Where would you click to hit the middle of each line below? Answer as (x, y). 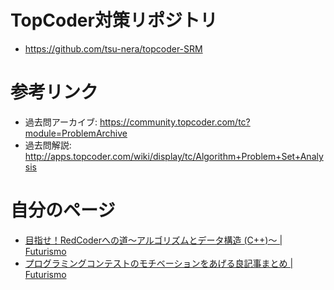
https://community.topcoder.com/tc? (175, 122)
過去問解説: (48, 145)
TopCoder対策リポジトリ (114, 20)
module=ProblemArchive (76, 133)
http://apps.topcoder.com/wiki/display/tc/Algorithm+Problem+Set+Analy (174, 156)
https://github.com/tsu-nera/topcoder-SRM (113, 48)
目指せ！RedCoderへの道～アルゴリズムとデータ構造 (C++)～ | (153, 240)
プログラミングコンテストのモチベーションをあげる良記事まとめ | (159, 263)
